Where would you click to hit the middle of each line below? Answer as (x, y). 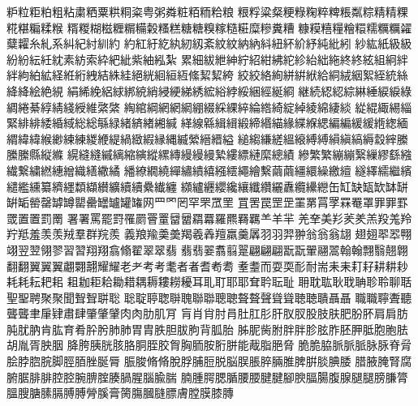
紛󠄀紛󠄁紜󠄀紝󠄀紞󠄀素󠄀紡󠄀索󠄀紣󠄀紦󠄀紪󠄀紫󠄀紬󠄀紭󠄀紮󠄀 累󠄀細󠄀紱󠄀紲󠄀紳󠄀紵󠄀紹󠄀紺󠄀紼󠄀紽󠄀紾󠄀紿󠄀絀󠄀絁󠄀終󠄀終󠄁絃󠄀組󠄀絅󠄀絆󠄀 (207, 59)
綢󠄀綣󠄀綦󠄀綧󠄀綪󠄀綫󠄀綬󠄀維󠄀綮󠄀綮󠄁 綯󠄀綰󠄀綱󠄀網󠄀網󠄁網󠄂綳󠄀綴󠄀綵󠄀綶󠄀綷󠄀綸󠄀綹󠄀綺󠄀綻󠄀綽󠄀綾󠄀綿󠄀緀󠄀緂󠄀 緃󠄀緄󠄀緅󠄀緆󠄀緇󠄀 (209, 107)
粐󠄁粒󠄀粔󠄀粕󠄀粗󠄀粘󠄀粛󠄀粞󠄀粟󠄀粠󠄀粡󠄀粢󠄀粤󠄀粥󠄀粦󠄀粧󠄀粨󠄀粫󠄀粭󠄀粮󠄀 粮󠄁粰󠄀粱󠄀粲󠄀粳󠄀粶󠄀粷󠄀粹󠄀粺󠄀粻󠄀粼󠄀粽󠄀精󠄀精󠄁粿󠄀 (207, 11)
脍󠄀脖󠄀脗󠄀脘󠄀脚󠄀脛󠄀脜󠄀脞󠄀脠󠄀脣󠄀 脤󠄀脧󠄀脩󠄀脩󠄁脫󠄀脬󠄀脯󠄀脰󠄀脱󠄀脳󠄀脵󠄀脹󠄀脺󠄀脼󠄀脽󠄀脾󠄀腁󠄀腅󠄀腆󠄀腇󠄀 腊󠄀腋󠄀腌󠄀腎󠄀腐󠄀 (209, 361)
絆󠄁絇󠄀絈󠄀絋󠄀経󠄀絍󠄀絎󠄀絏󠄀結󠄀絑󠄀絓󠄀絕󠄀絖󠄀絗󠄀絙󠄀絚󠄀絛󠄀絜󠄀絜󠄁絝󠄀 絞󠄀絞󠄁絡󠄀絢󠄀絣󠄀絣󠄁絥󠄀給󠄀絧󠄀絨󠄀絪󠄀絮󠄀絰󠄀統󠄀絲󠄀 (207, 75)
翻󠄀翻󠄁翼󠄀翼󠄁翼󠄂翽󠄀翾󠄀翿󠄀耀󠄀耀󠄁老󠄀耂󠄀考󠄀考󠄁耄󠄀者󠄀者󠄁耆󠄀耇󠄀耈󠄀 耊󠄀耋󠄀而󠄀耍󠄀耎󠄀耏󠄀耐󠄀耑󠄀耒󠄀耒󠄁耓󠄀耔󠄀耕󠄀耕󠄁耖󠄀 (207, 265)
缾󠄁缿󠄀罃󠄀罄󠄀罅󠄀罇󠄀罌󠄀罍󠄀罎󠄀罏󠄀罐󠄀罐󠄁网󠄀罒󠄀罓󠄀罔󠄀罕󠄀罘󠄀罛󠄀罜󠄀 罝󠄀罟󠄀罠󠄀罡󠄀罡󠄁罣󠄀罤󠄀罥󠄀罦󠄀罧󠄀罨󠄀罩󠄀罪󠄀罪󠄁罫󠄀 (207, 202)
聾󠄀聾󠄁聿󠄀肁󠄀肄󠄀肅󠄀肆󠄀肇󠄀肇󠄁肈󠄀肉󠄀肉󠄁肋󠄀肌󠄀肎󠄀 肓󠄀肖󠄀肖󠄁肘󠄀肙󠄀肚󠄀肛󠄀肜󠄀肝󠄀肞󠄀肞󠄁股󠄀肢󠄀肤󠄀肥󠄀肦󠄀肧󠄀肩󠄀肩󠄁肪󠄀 (207, 313)
